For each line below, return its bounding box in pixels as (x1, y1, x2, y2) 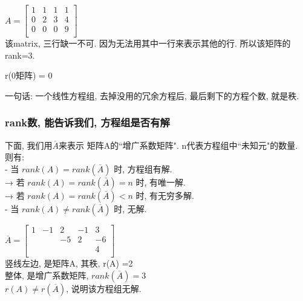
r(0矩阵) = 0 (5, 69, 53, 82)
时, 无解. (114, 202, 147, 215)
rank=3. (5, 48, 35, 61)
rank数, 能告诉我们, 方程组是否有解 (5, 115, 170, 130)
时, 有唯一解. (135, 175, 186, 188)
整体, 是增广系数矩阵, (5, 268, 89, 281)
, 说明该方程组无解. (66, 282, 142, 294)
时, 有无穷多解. (135, 189, 194, 201)
